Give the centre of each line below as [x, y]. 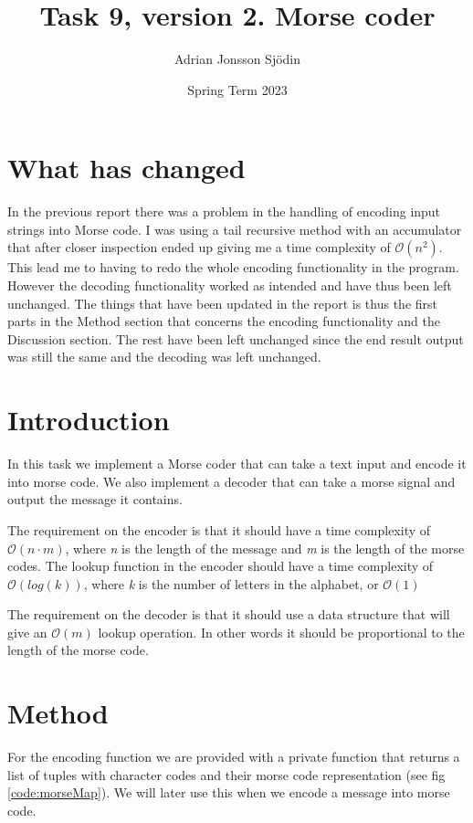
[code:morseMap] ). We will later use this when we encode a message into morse [229, 792]
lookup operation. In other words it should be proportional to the [281, 632]
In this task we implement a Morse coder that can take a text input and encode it [237, 464]
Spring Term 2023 [237, 89]
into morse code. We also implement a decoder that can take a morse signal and [231, 481]
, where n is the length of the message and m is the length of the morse [265, 548]
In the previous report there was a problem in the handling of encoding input [224, 211]
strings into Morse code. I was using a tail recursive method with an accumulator [235, 229]
